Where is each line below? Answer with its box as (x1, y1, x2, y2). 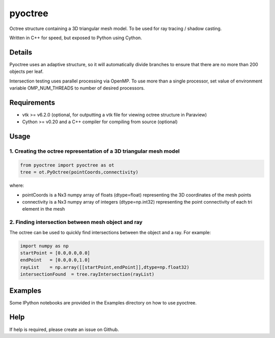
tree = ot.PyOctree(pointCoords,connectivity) (20, 170, 139, 175)
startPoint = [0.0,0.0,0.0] (20, 250, 90, 256)
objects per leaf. (9, 69, 44, 75)
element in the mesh (22, 206, 65, 212)
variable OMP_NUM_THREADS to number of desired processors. (9, 85, 145, 91)
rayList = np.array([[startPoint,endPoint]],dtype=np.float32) (20, 264, 189, 270)
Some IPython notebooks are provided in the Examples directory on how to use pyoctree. (9, 299, 197, 305)
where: (9, 182, 24, 188)
